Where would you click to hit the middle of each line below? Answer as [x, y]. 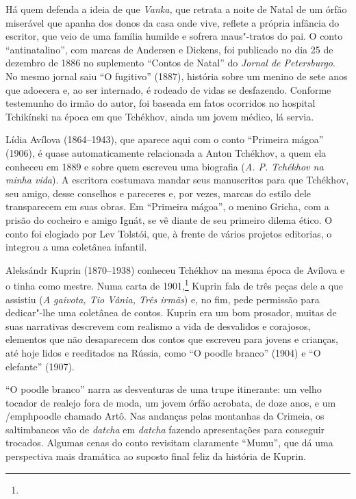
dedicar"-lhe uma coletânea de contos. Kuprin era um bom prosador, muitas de [171, 312]
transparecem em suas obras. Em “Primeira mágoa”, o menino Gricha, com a [167, 206]
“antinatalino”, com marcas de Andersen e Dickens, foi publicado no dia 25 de [169, 49]
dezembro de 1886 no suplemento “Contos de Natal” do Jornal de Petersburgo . [170, 63]
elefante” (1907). [40, 366]
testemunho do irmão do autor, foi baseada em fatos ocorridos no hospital [161, 103]
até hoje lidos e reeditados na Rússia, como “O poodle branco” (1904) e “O [163, 352]
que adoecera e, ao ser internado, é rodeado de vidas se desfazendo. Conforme [168, 89]
